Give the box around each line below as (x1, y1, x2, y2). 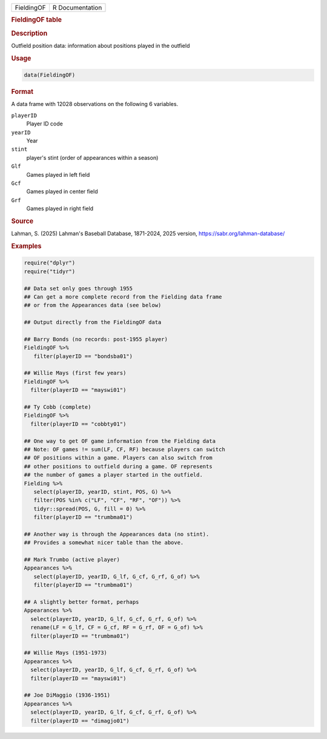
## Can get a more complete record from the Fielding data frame (24, 293, 222, 300)
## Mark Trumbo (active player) (24, 556, 121, 563)
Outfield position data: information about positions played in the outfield (11, 42, 190, 49)
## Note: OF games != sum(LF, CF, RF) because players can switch (24, 446, 225, 452)
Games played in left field (26, 171, 90, 178)
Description (11, 29, 48, 38)
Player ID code (26, 120, 63, 127)
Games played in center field (26, 188, 98, 195)
